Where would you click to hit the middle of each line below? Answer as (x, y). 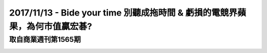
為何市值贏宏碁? (59, 26)
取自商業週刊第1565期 (45, 39)
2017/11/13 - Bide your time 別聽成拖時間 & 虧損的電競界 (123, 13)
